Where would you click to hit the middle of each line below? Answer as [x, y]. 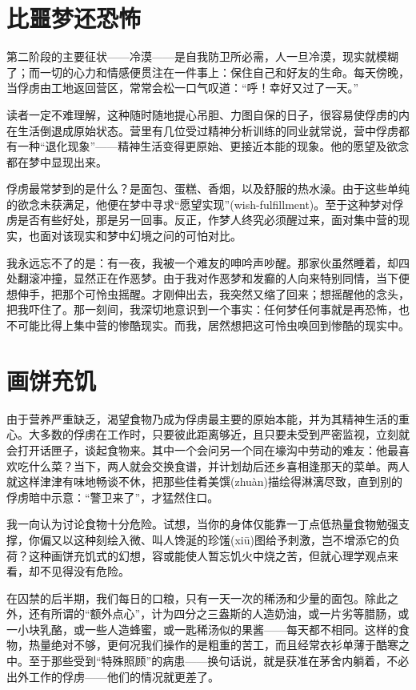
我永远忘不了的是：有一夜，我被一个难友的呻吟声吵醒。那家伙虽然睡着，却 [202, 262]
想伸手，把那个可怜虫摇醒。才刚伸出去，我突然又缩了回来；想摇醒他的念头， [208, 293]
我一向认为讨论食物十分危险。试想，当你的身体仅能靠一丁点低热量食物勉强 [202, 524]
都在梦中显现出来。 [57, 161]
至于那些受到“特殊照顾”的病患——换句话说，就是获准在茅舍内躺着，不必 [219, 661]
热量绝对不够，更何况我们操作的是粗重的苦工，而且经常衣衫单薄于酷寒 [213, 645]
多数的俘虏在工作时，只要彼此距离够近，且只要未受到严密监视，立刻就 [224, 434]
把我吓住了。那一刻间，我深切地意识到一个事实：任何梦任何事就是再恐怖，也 [208, 309]
